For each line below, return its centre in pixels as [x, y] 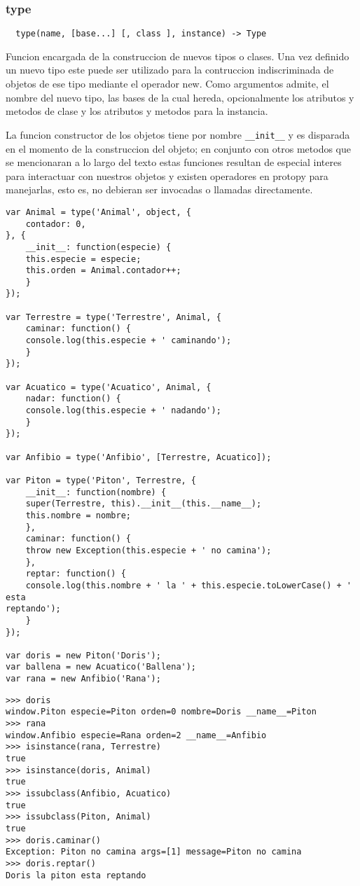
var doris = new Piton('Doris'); [83, 655]
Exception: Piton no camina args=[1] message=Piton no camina [154, 852]
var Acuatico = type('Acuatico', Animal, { [109, 387]
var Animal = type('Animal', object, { [98, 212]
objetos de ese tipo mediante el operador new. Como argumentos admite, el [167, 84]
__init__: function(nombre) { [96, 492]
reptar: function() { [76, 574]
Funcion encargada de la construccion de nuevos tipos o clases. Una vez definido [178, 56]
